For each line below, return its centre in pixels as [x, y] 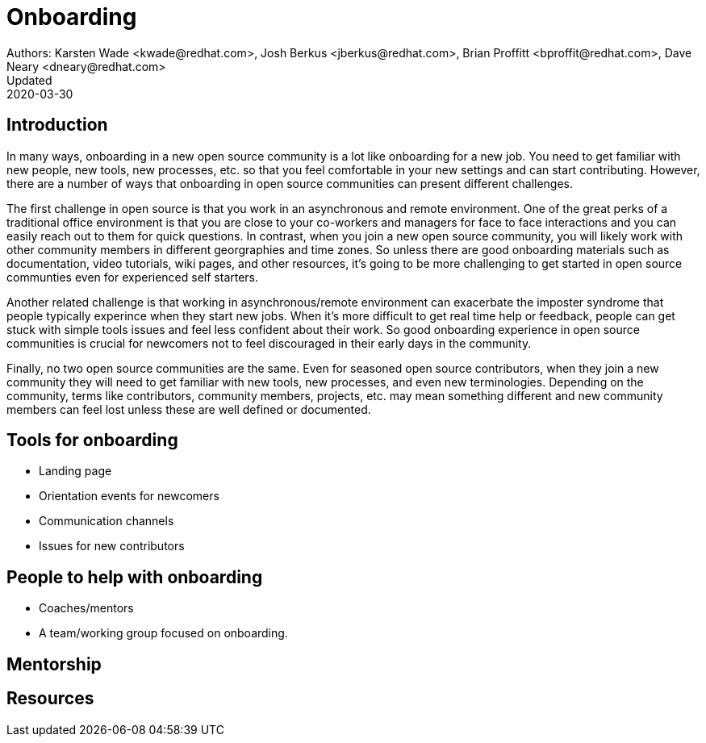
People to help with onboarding [135, 577]
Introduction [57, 125]
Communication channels [107, 521]
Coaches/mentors [86, 608]
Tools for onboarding [92, 440]
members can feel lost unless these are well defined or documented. [189, 409]
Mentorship [54, 664]
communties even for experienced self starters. [133, 277]
